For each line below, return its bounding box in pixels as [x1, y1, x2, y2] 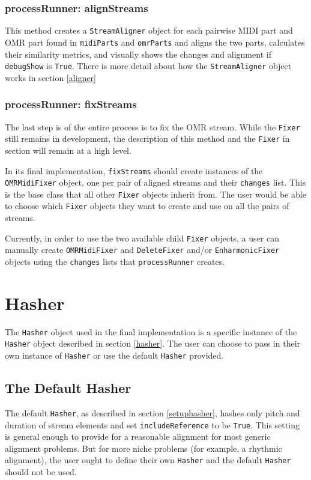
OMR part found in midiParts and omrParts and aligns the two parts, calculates [5, 35, 305, 48]
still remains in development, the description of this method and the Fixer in [5, 132, 290, 145]
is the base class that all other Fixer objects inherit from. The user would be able [5, 187, 306, 200]
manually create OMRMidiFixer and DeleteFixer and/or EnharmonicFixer [5, 243, 280, 256]
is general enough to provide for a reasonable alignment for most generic [5, 430, 271, 443]
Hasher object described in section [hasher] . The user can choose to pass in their [5, 337, 301, 350]
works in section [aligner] [5, 71, 96, 84]
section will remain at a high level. [5, 144, 131, 156]
